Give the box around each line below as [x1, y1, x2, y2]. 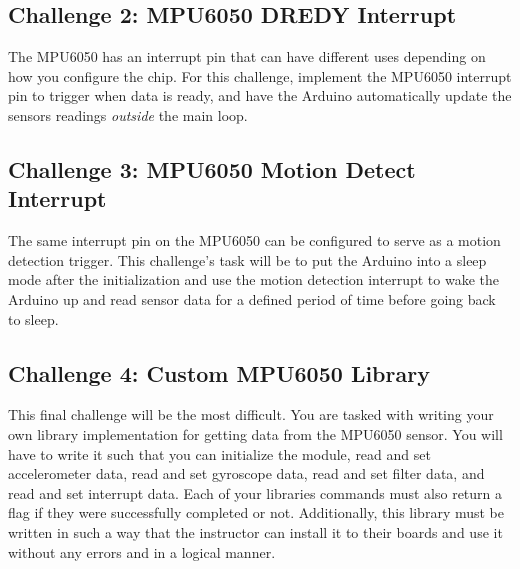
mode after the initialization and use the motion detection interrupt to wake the [8, 269, 499, 290]
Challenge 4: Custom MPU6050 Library [8, 357, 430, 388]
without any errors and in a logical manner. [8, 541, 276, 562]
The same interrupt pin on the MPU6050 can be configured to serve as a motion [8, 230, 501, 251]
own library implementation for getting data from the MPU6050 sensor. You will [8, 423, 503, 444]
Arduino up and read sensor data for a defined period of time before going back [8, 288, 496, 309]
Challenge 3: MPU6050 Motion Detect [8, 153, 416, 184]
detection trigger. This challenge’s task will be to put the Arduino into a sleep [8, 249, 487, 270]
